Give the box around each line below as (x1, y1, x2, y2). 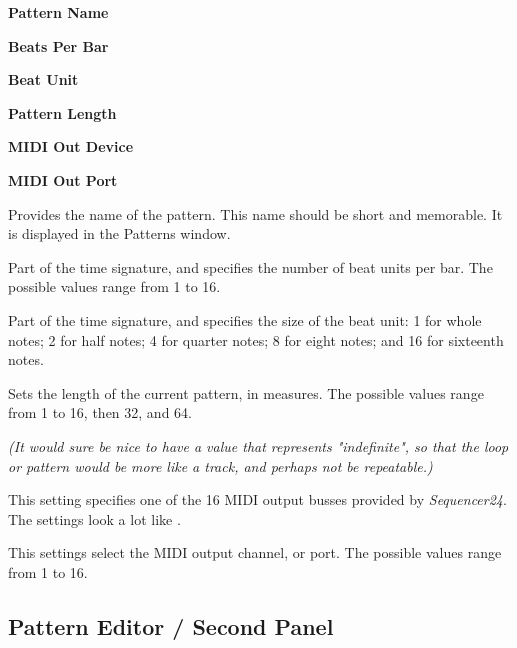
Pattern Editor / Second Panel (8, 610, 334, 641)
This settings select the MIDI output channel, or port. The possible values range (8, 542, 502, 563)
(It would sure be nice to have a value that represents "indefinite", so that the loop (8, 435, 509, 456)
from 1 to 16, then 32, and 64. (8, 402, 192, 423)
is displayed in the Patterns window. (8, 223, 231, 244)
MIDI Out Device (8, 136, 134, 157)
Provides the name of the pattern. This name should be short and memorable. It (8, 203, 503, 224)
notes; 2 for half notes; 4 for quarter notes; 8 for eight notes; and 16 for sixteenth (8, 329, 504, 350)
